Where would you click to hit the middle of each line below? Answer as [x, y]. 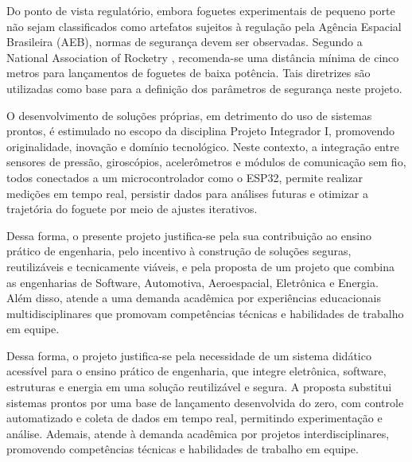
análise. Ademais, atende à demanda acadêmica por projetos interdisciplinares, [198, 433]
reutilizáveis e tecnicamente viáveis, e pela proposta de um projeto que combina [200, 266]
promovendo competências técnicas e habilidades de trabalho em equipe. [183, 449]
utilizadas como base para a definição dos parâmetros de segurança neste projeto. [204, 88]
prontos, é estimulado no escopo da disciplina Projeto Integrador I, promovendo [200, 131]
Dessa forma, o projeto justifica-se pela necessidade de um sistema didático [189, 355]
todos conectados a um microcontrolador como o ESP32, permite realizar [185, 177]
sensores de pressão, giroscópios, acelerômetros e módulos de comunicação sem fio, [206, 162]
